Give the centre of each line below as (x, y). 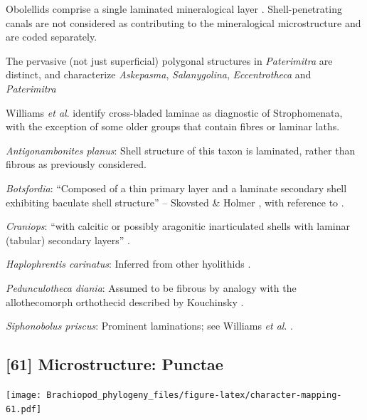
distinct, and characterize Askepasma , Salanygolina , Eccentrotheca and (159, 74)
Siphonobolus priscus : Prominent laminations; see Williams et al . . (149, 326)
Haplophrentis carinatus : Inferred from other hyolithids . (128, 264)
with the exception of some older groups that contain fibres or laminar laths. (173, 126)
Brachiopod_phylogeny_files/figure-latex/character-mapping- (194, 395)
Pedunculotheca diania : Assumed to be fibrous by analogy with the (151, 287)
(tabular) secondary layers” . (68, 240)
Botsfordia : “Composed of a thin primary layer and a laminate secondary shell (176, 188)
